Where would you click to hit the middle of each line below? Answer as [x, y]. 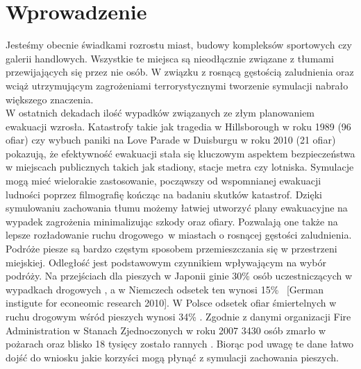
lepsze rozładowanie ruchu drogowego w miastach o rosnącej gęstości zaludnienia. [179, 235]
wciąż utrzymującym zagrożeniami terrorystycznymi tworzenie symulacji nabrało [177, 85]
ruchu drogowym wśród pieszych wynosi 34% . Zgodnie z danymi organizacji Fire [178, 316]
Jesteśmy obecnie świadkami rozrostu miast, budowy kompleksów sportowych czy [179, 45]
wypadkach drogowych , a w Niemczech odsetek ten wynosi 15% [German [165, 289]
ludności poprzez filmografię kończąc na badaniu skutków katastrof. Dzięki [164, 194]
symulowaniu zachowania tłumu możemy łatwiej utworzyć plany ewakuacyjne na [177, 208]
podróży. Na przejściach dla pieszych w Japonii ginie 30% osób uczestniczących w [179, 276]
